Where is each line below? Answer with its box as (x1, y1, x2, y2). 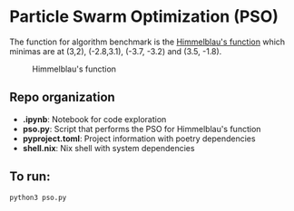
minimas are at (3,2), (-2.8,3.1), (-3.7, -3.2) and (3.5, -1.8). (9, 45, 222, 56)
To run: (9, 169, 51, 185)
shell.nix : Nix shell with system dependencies (22, 142, 195, 153)
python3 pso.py (9, 193, 67, 202)
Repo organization (9, 90, 115, 105)
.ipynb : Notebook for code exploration (22, 113, 167, 124)
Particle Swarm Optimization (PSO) (9, 6, 279, 27)
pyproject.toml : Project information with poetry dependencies (22, 133, 256, 144)
